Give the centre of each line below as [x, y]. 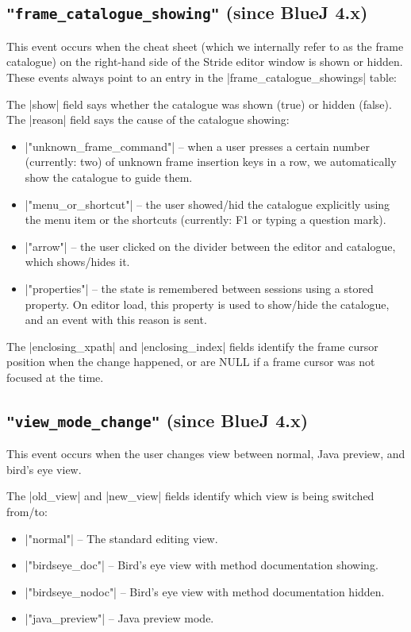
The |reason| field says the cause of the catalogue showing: [148, 119]
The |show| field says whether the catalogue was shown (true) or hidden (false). [199, 104]
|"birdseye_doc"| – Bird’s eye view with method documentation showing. [202, 565]
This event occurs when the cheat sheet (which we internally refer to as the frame [205, 46]
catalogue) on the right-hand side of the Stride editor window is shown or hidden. [205, 62]
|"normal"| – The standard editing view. [121, 538]
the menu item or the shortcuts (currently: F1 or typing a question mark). [205, 220]
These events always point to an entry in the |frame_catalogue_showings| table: [202, 77]
